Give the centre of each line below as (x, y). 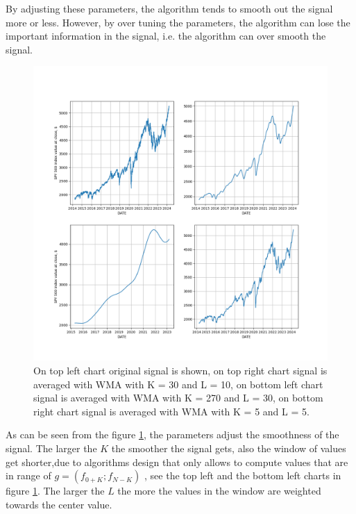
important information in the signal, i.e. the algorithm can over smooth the (166, 36)
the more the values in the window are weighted (219, 491)
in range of (28, 475)
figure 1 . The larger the (55, 491)
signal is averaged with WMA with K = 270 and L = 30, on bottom (178, 398)
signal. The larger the (51, 448)
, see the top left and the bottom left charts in (243, 475)
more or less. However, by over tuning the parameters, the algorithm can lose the (178, 22)
